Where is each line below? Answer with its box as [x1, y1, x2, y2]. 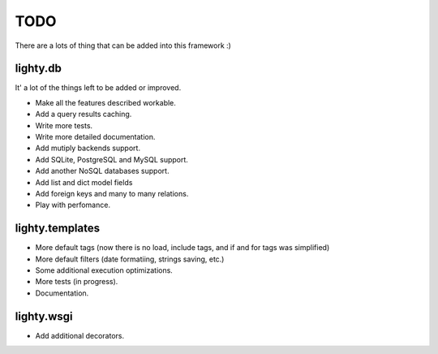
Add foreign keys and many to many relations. [35, 188, 189, 198]
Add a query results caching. [35, 110, 132, 119]
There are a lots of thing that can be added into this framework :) [15, 41, 231, 50]
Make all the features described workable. [35, 97, 176, 107]
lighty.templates [15, 222, 101, 235]
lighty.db [15, 62, 62, 76]
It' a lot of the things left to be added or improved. [15, 83, 182, 93]
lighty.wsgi [15, 309, 73, 323]
